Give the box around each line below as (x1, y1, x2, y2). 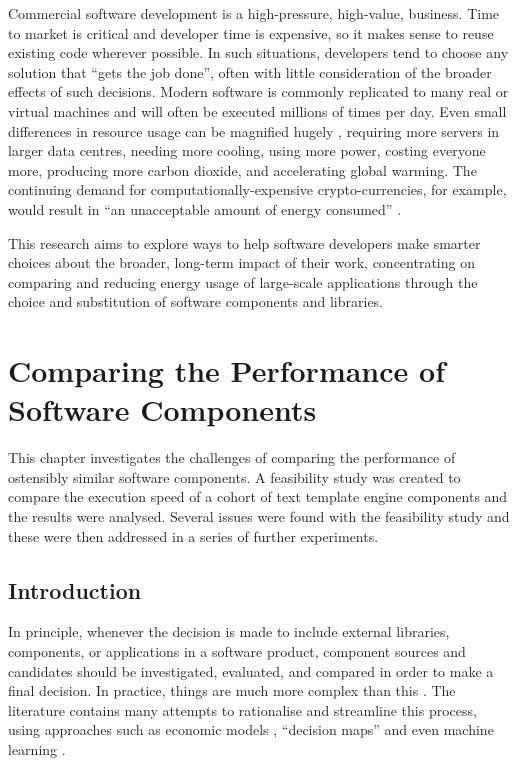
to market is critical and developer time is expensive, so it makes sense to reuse (8, 22, 494, 43)
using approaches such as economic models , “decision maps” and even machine (8, 719, 494, 740)
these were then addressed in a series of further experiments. (8, 525, 379, 546)
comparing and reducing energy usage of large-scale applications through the (8, 271, 478, 292)
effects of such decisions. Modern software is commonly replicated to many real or (8, 81, 509, 102)
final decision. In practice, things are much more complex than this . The (8, 680, 456, 701)
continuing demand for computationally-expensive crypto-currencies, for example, (8, 179, 507, 200)
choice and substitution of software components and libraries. (8, 291, 384, 312)
